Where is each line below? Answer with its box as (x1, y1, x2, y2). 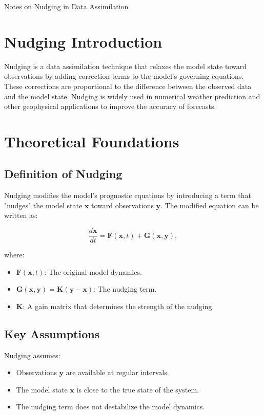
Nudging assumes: (4, 350, 60, 360)
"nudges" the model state (4, 200, 83, 210)
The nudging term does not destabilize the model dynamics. (16, 401, 205, 412)
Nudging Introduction (4, 31, 163, 52)
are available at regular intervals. (66, 367, 169, 378)
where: (4, 249, 25, 260)
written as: (4, 210, 38, 221)
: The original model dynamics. (44, 266, 142, 277)
